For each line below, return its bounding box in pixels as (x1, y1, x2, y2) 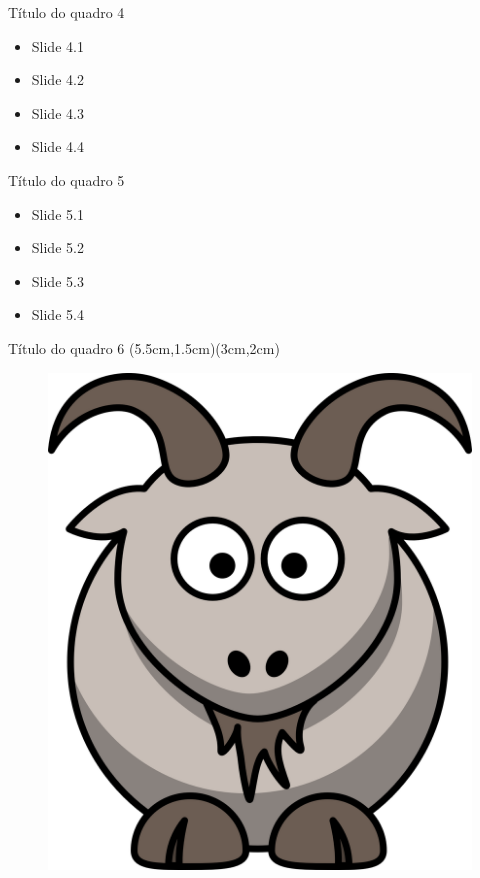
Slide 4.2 (31, 69, 84, 90)
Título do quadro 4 (8, 2, 125, 22)
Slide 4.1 (31, 35, 84, 56)
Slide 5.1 (31, 203, 84, 224)
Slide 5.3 (31, 270, 84, 291)
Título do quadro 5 (8, 169, 125, 190)
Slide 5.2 (31, 237, 84, 258)
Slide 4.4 (31, 136, 84, 157)
